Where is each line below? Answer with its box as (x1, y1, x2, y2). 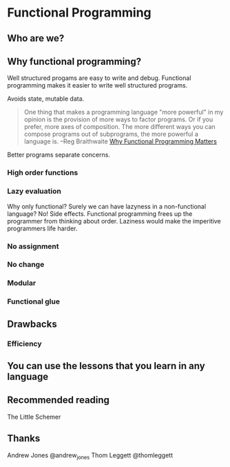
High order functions (7, 168, 79, 177)
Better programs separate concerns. (7, 150, 110, 159)
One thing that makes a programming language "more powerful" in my (23, 108, 224, 117)
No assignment (7, 241, 60, 251)
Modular (7, 278, 36, 288)
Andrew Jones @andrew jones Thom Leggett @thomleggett (7, 450, 174, 461)
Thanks (7, 433, 41, 444)
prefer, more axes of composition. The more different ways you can (23, 123, 216, 131)
